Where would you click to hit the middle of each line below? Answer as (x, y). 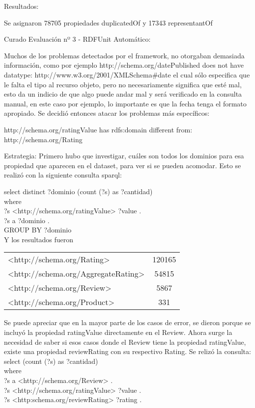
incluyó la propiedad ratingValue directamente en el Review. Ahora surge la (118, 332)
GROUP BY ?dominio (38, 230)
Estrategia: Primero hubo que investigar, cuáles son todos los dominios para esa (124, 156)
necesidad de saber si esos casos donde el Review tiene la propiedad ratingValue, (125, 342)
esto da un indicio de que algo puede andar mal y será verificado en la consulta (123, 94)
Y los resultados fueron (39, 239)
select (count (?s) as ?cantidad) (51, 361)
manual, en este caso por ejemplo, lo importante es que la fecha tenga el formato (125, 103)
